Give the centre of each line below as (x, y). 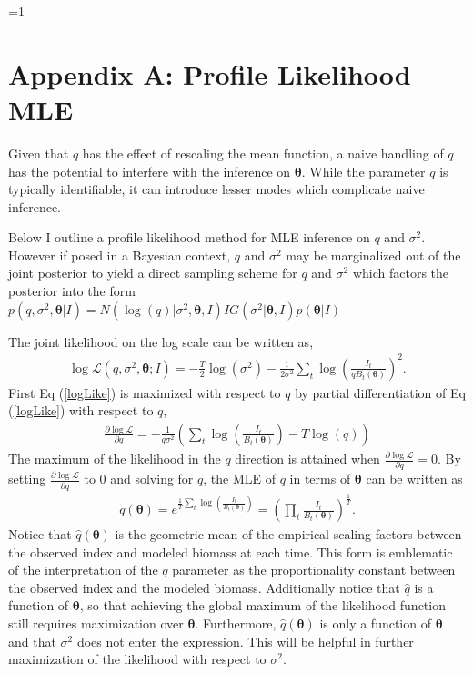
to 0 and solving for (139, 479)
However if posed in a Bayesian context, (120, 255)
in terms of (320, 479)
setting (27, 479)
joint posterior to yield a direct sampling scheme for (153, 273)
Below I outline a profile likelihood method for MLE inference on (189, 237)
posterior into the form (72, 291)
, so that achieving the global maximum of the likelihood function (262, 605)
